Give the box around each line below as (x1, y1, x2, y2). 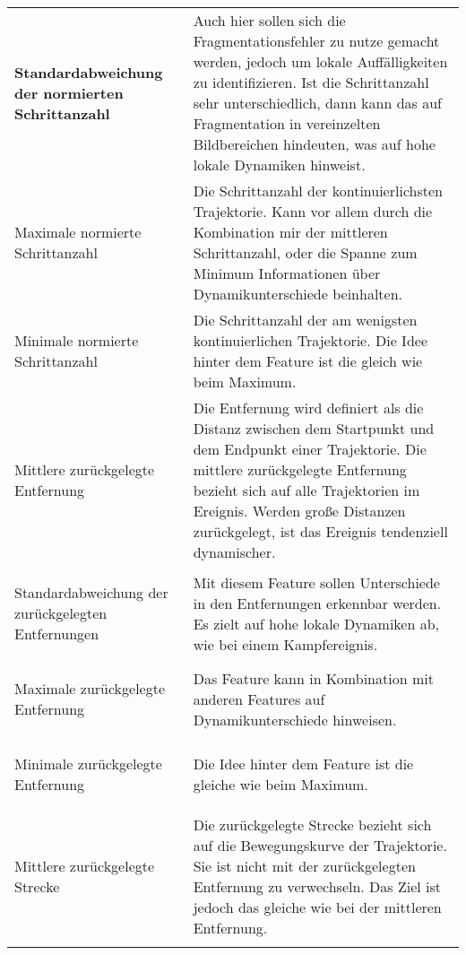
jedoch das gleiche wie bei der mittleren (193, 897, 442, 917)
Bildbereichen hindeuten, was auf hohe (193, 134, 436, 154)
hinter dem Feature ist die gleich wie (193, 351, 423, 371)
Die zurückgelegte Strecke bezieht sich (193, 814, 432, 835)
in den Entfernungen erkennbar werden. (193, 592, 442, 613)
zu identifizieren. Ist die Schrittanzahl (193, 72, 429, 92)
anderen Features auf (193, 688, 325, 709)
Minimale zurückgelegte (14, 753, 162, 774)
